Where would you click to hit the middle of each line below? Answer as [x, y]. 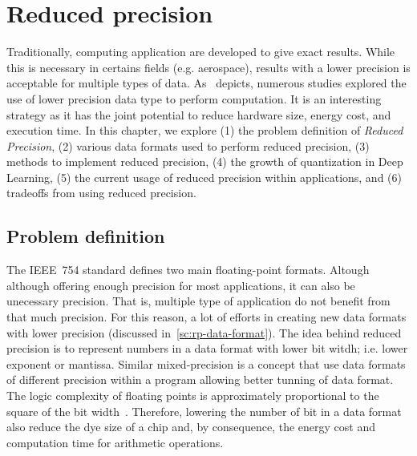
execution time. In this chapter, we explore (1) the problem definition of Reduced [205, 130]
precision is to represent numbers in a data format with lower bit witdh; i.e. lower [207, 348]
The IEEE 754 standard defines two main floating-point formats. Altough [188, 270]
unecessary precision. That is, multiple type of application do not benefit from [198, 301]
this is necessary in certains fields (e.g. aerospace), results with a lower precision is [208, 67]
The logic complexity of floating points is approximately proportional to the [193, 395]
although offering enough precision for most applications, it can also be [181, 285]
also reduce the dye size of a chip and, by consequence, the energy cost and [191, 427]
